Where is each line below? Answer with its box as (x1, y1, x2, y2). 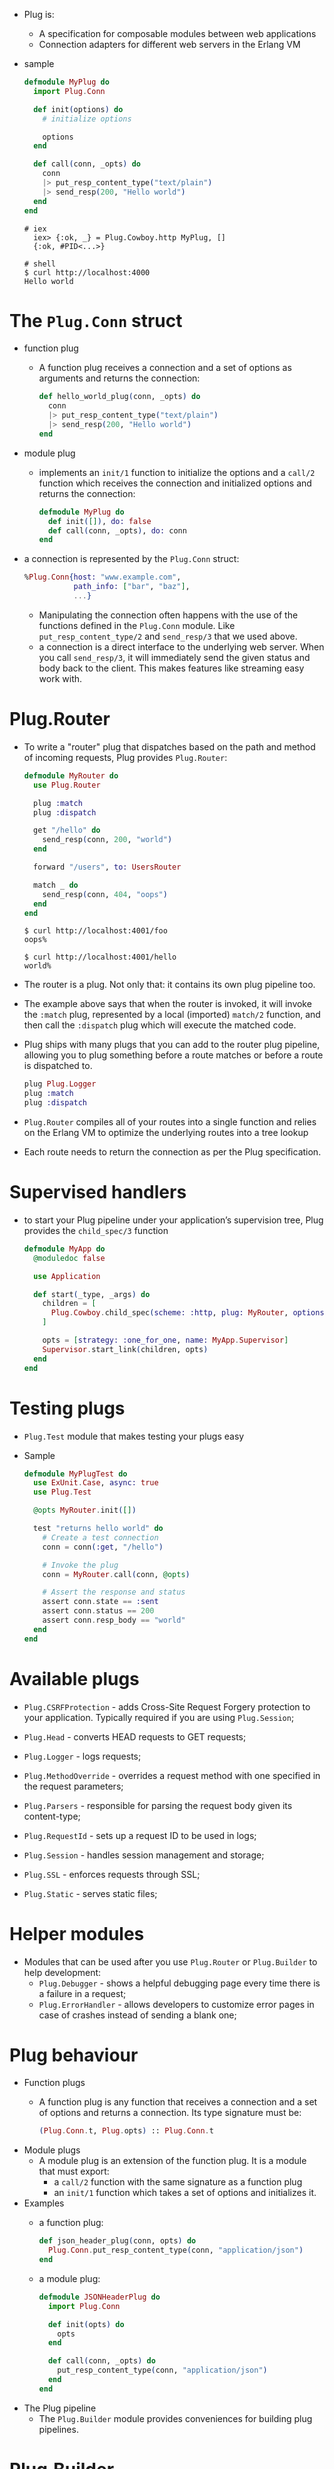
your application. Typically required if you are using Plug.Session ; (23, 1711, 295, 1723)
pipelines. (38, 2423, 79, 2435)
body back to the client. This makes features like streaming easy (38, 662, 305, 674)
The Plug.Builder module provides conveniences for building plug (38, 2412, 313, 2424)
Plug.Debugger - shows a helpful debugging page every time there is (38, 1977, 321, 1989)
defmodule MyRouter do (23, 770, 119, 781)
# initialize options (42, 114, 132, 124)
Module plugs (23, 2144, 81, 2156)
